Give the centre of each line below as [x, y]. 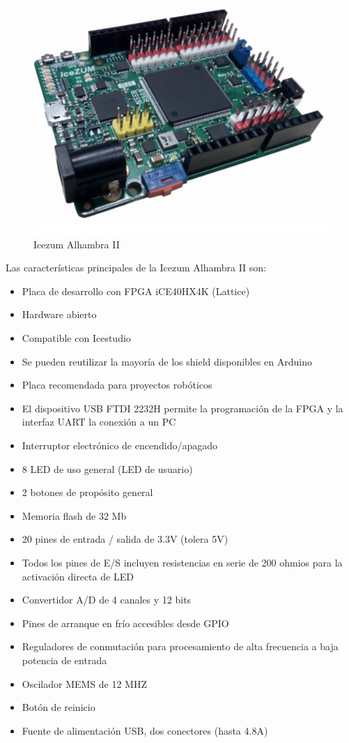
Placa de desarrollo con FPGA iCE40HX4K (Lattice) [136, 291]
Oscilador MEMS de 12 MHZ [85, 683]
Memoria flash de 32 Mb [74, 515]
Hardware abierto [59, 314]
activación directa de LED [78, 576]
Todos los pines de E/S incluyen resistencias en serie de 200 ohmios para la [182, 563]
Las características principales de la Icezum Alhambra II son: [136, 268]
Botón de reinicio [59, 707]
